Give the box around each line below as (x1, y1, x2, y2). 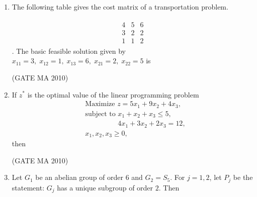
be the (233, 172, 253, 182)
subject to (85, 110, 116, 118)
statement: (12, 182, 45, 192)
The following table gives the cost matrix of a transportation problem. (12, 2, 228, 12)
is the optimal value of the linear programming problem (27, 89, 199, 100)
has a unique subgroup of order (57, 182, 153, 192)
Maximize (85, 101, 115, 108)
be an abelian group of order (35, 172, 124, 182)
